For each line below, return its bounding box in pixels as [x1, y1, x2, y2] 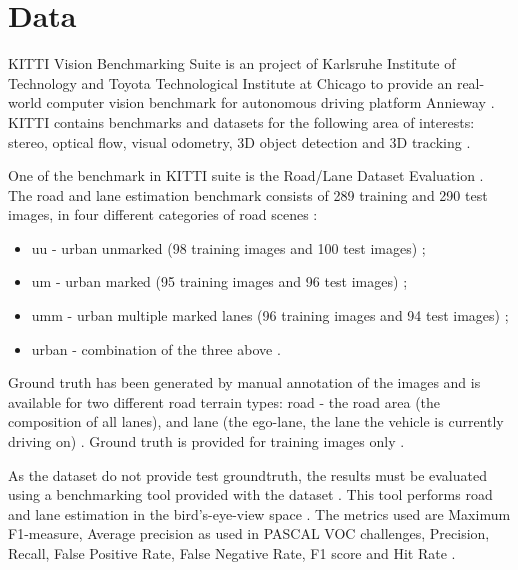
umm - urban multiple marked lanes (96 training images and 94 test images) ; [31, 305, 509, 326]
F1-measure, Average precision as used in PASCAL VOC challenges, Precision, [8, 523, 490, 544]
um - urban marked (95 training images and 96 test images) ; [31, 271, 408, 292]
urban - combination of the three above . [31, 338, 281, 359]
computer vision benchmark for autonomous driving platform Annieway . [46, 92, 495, 113]
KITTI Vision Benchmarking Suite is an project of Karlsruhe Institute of [8, 53, 456, 74]
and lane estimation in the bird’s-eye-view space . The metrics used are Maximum [8, 503, 511, 524]
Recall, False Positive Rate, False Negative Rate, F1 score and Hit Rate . [8, 543, 456, 563]
